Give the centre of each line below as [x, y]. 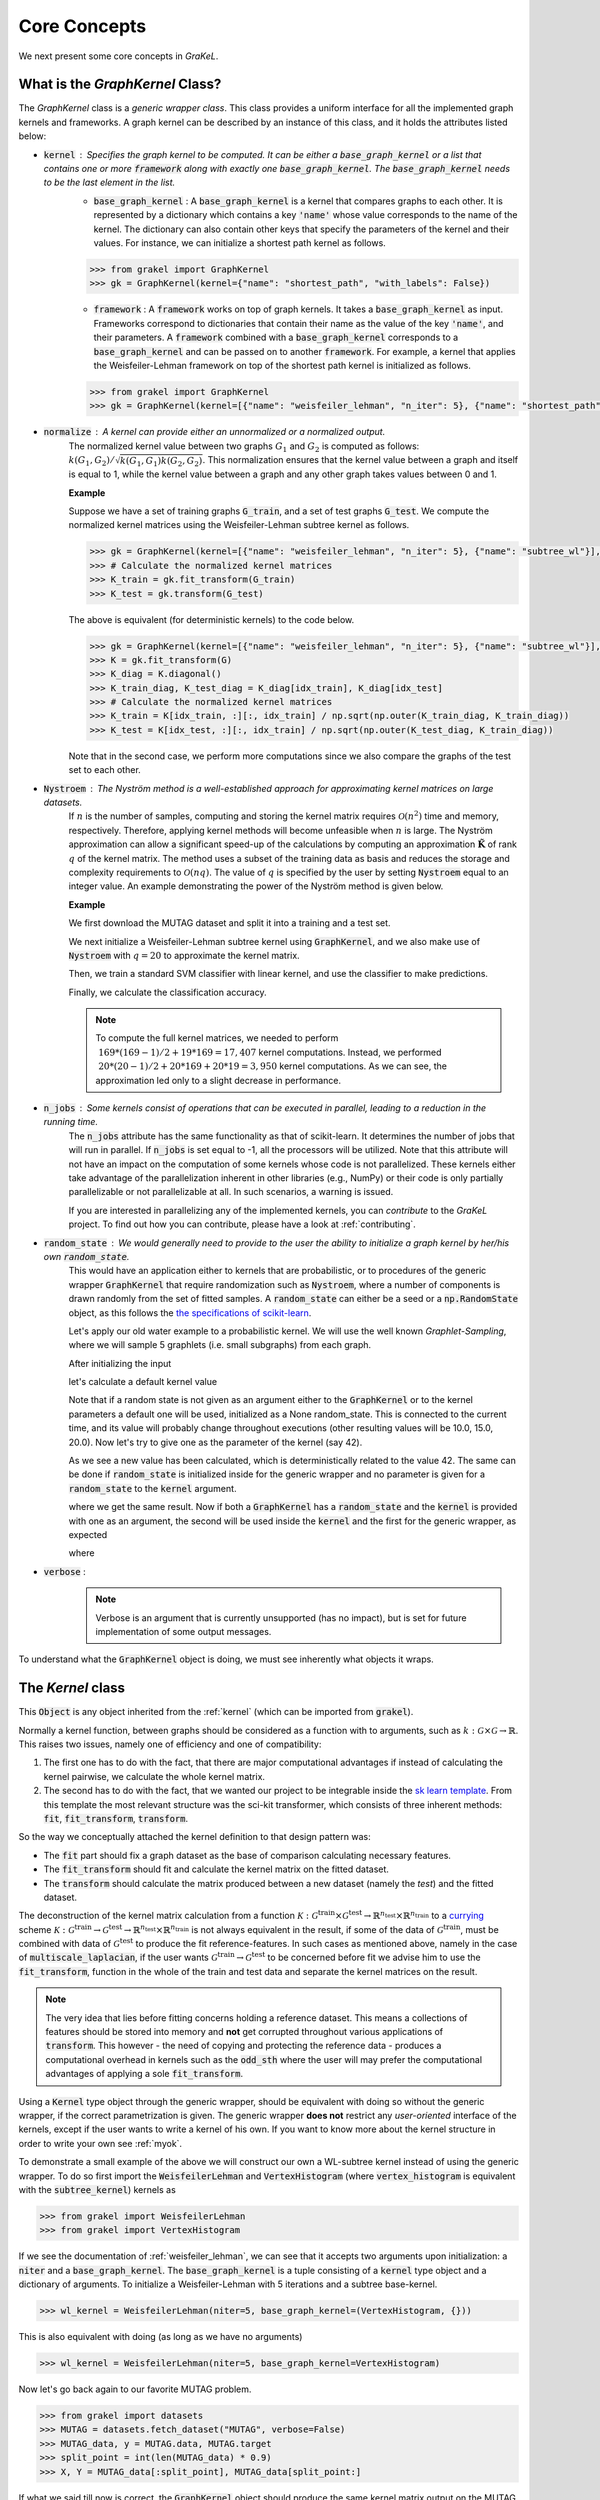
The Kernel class [71, 1688]
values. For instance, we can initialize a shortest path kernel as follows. [240, 242]
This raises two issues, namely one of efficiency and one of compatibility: [170, 1744]
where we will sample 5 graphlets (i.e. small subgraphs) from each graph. [220, 1345]
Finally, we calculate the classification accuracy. [167, 992]
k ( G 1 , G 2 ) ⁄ [91, 461]
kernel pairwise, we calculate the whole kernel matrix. [154, 1776]
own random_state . [86, 1256]
